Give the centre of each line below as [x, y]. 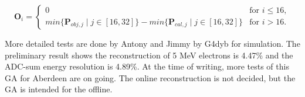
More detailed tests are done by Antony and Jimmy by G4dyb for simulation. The [152, 43]
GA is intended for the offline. [59, 89]
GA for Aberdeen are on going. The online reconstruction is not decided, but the [150, 77]
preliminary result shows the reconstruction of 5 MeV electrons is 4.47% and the [149, 55]
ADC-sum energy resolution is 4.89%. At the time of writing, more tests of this [147, 66]
